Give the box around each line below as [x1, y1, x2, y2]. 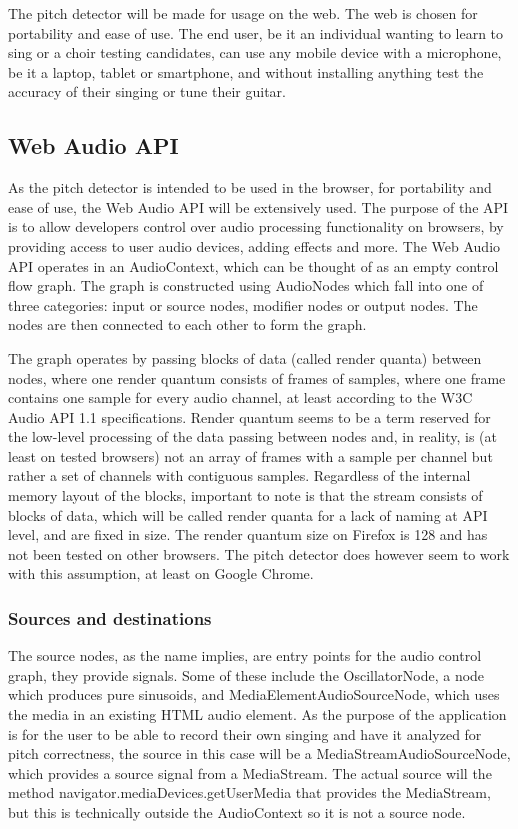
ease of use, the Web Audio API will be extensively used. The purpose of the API [8, 196, 509, 217]
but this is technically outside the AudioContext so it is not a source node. [8, 802, 466, 823]
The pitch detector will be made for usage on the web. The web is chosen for [8, 3, 478, 23]
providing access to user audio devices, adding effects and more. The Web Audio [8, 235, 501, 256]
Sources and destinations [8, 605, 212, 630]
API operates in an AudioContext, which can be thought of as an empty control [8, 255, 499, 276]
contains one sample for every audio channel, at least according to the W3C [8, 387, 473, 408]
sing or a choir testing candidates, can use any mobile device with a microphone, [8, 42, 502, 63]
